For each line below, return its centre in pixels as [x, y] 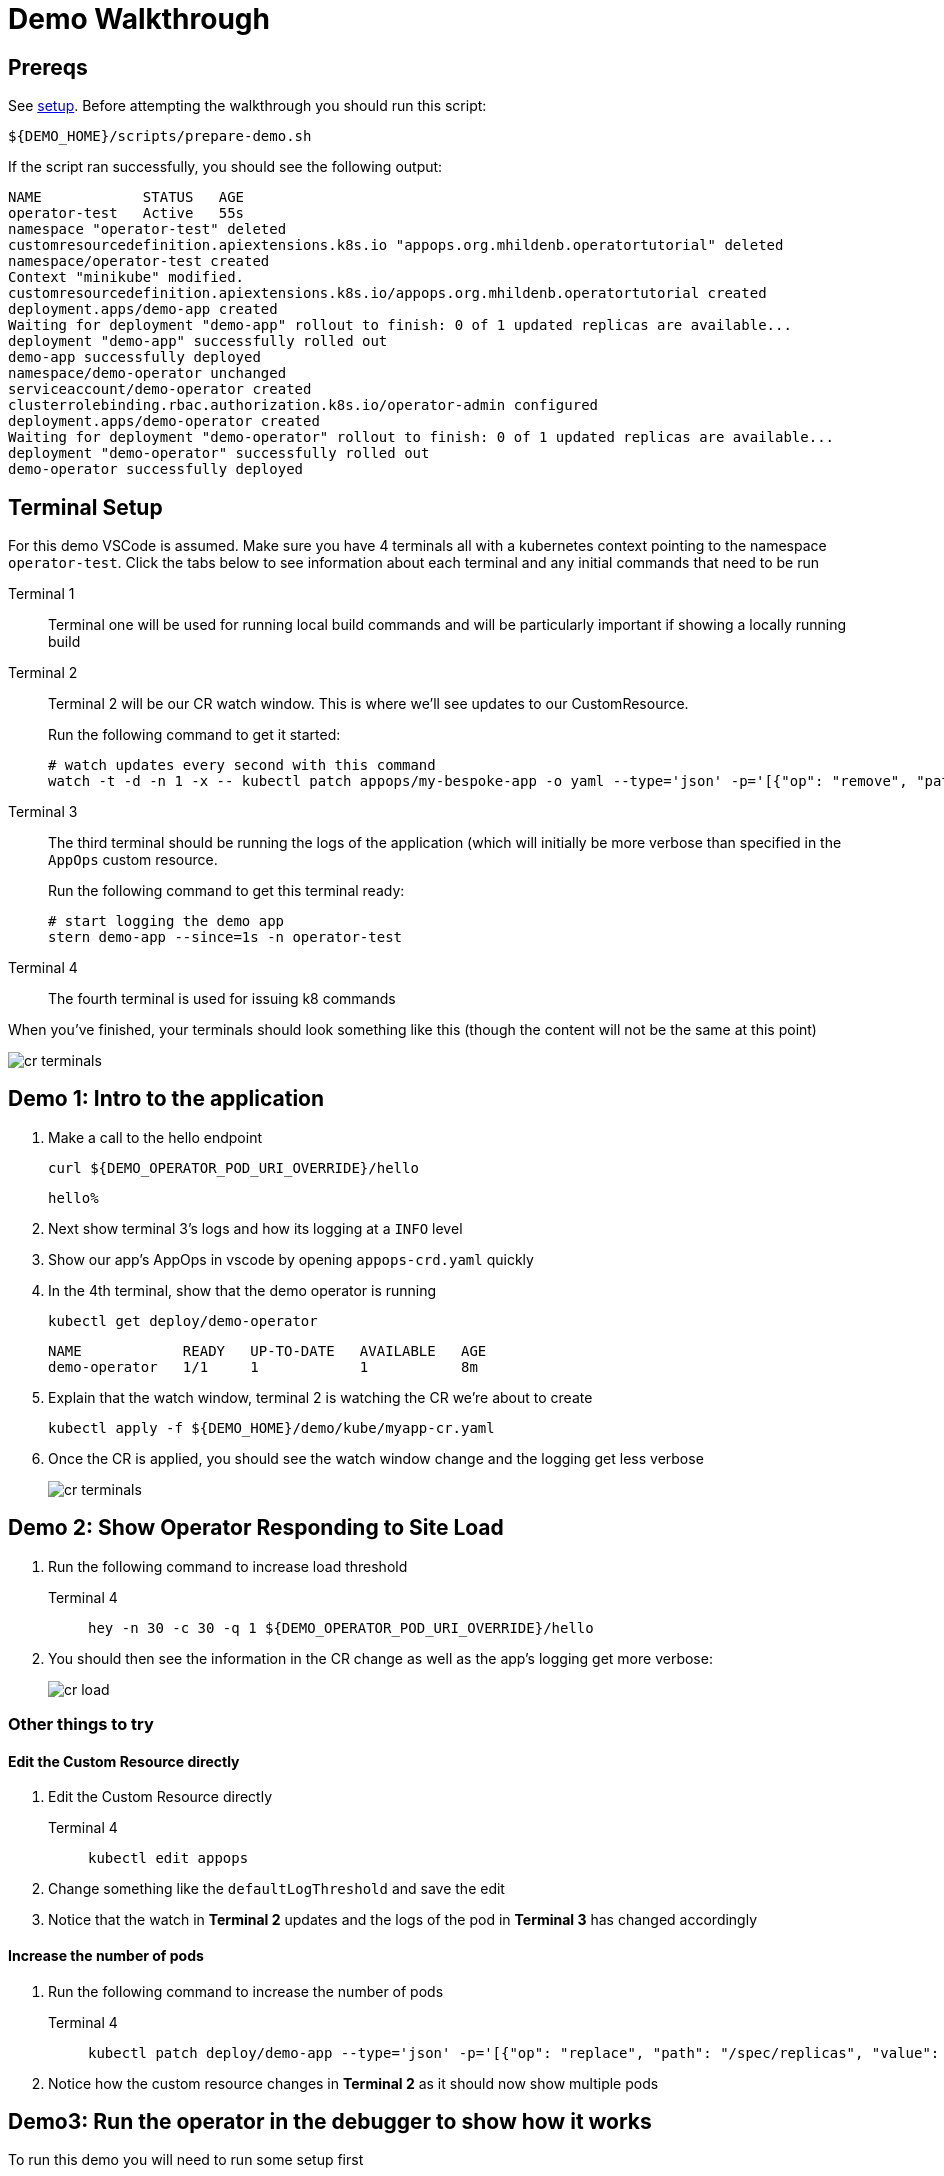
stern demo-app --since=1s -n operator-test [225, 937]
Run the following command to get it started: [194, 735]
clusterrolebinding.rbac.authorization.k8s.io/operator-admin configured [303, 405]
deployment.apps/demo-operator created [164, 421]
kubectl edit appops [168, 1858]
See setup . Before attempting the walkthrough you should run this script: [247, 106]
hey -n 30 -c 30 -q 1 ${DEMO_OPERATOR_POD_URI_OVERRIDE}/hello [341, 1627]
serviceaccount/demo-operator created [160, 389]
